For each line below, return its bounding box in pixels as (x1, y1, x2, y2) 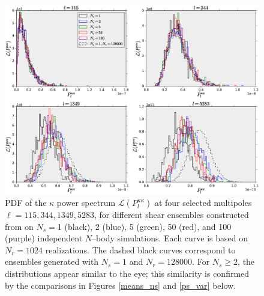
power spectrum (56, 196, 116, 209)
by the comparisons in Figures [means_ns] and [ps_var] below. (5, 279, 236, 291)
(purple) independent (5, 232, 83, 244)
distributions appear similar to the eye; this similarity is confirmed (5, 267, 250, 280)
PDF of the (5, 196, 47, 209)
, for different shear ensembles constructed (94, 208, 249, 221)
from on (5, 220, 34, 232)
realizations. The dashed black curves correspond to (45, 243, 236, 256)
